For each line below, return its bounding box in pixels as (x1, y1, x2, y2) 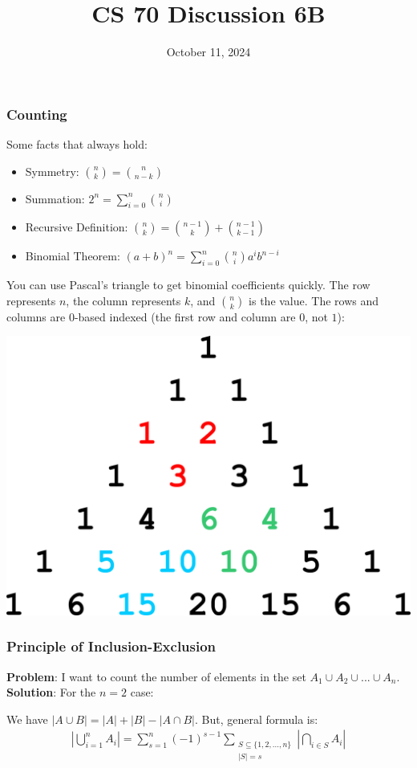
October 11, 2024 (166, 43, 251, 60)
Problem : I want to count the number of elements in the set (6, 668, 306, 684)
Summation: (25, 190, 85, 206)
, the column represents (66, 292, 181, 308)
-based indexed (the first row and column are (74, 308, 296, 325)
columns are (6, 308, 66, 325)
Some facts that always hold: (6, 136, 148, 153)
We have (6, 710, 48, 727)
